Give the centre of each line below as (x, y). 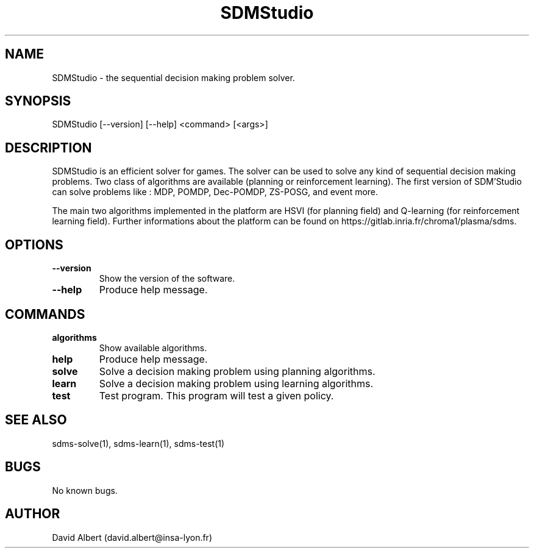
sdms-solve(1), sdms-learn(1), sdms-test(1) (138, 443)
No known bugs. (85, 490)
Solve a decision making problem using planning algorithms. (237, 371)
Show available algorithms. (153, 348)
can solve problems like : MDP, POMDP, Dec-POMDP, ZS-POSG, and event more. (215, 192)
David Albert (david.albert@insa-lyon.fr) (132, 537)
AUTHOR (33, 514)
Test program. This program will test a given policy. (216, 395)
